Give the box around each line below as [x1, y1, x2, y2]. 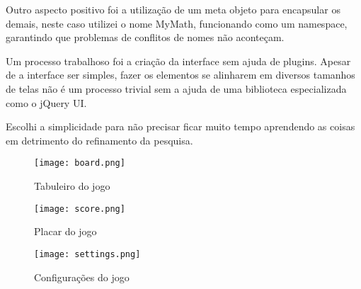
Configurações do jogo [34, 269, 130, 284]
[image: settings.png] [34, 249, 141, 259]
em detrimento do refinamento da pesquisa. [6, 132, 193, 147]
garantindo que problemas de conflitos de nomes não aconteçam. [6, 30, 285, 45]
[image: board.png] [34, 158, 125, 169]
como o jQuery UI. [6, 95, 87, 110]
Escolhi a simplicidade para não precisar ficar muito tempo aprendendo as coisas [6, 119, 355, 134]
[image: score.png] [34, 203, 125, 214]
